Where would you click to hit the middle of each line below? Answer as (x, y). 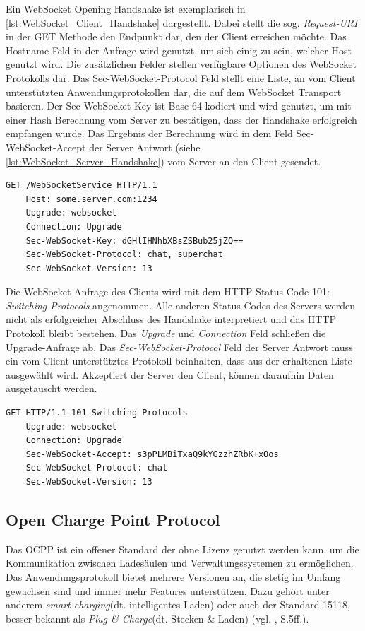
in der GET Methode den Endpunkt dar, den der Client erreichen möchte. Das (176, 36)
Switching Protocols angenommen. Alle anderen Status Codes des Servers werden (180, 305)
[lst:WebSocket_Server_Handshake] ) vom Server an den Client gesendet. (163, 161)
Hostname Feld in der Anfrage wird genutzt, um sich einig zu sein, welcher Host (179, 50)
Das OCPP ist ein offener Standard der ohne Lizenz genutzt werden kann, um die (182, 549)
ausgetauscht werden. (52, 388)
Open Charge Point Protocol (113, 519)
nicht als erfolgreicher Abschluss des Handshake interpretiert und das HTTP (171, 319)
